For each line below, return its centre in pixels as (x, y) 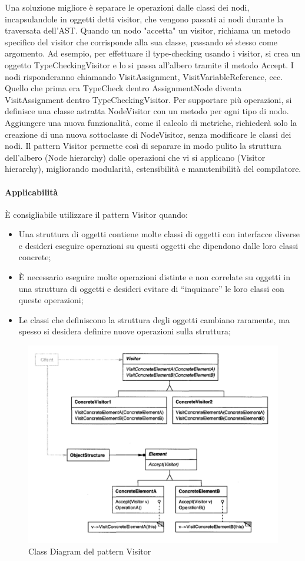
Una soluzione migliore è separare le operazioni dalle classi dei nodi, (127, 7)
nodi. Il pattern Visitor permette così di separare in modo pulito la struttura (143, 146)
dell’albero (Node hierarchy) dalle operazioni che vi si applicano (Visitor (135, 157)
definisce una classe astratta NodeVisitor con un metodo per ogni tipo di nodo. (147, 111)
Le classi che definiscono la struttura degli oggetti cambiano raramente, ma (154, 319)
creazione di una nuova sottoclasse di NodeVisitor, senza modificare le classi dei (148, 134)
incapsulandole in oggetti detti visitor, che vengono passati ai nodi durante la (144, 19)
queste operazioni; (51, 300)
